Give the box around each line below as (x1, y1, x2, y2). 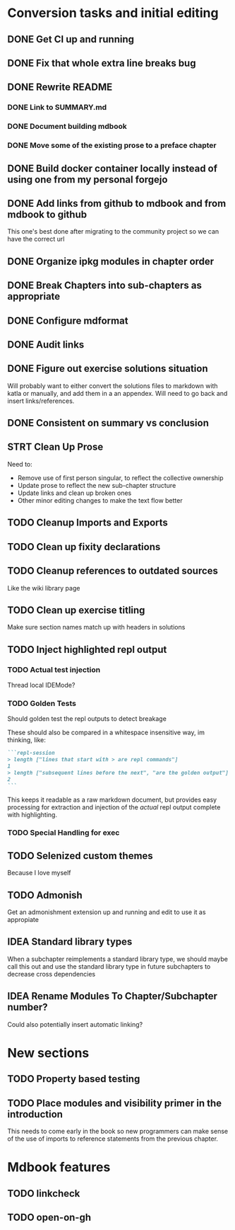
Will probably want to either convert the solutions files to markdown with (7, 381, 218, 390)
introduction (7, 1108, 64, 1120)
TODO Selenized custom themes (7, 850, 153, 862)
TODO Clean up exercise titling (7, 604, 145, 616)
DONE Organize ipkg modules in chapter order (7, 255, 215, 267)
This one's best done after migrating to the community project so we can (7, 227, 219, 236)
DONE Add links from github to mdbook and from (7, 197, 227, 210)
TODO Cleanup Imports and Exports (7, 517, 168, 529)
